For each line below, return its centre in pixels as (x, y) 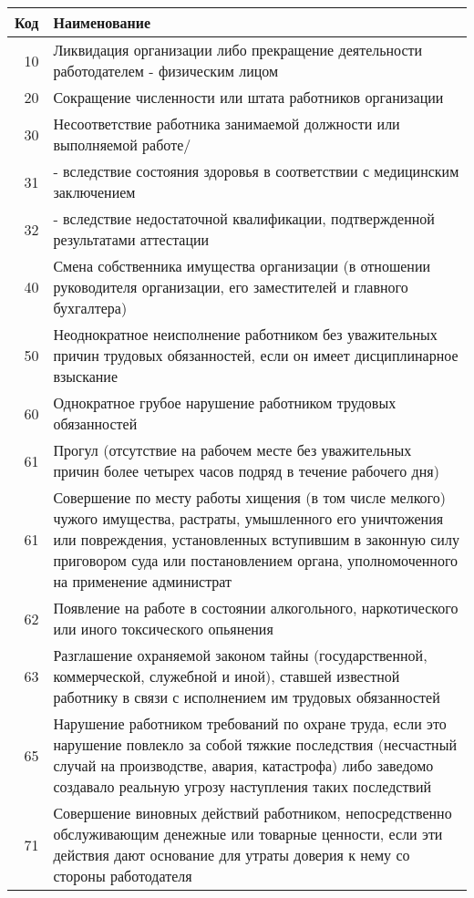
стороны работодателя (123, 876)
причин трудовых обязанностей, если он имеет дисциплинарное (256, 355)
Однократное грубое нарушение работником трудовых (225, 403)
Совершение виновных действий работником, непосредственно (252, 813)
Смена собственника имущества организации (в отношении (242, 266)
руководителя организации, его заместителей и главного (231, 287)
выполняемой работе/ (122, 145)
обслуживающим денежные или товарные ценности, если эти (248, 834)
